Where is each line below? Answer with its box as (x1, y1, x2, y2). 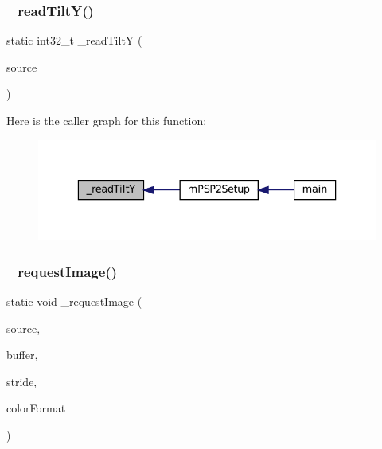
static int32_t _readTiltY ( (6, 32, 142, 49)
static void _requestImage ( (6, 293, 142, 309)
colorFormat (6, 400, 66, 416)
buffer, (6, 346, 38, 363)
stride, (6, 373, 37, 389)
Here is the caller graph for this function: (6, 112, 207, 128)
